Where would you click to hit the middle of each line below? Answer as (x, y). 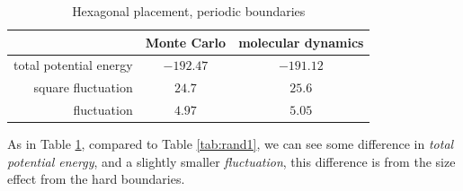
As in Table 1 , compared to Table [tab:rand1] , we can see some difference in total (231, 144)
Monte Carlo (186, 42)
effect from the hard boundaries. (96, 179)
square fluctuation (83, 87)
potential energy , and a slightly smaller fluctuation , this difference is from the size (231, 161)
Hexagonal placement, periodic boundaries (189, 11)
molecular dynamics (301, 42)
